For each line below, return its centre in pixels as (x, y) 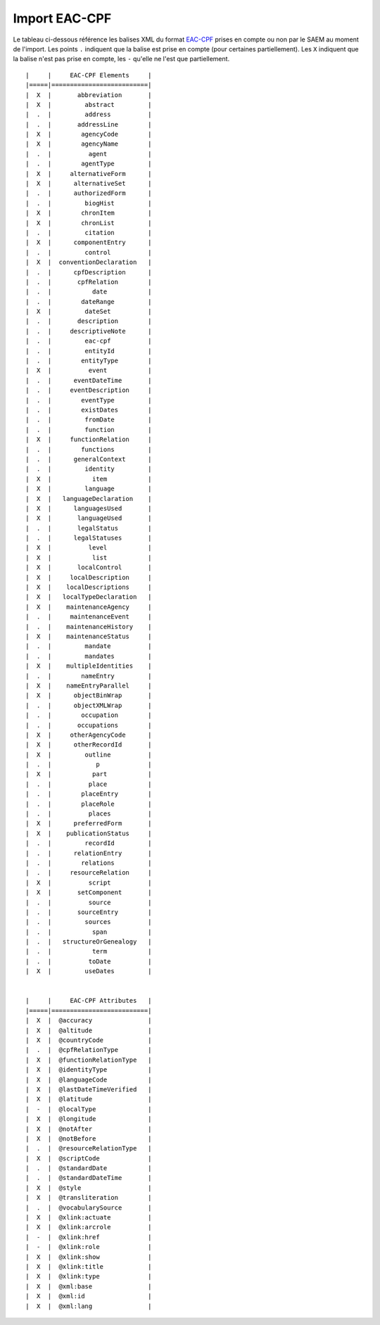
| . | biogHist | (89, 203)
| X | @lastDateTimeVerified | (89, 1089)
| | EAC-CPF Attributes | (89, 1001)
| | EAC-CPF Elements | (89, 75)
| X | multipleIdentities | (89, 666)
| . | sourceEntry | (89, 912)
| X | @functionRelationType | (89, 1060)
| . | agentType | (89, 164)
